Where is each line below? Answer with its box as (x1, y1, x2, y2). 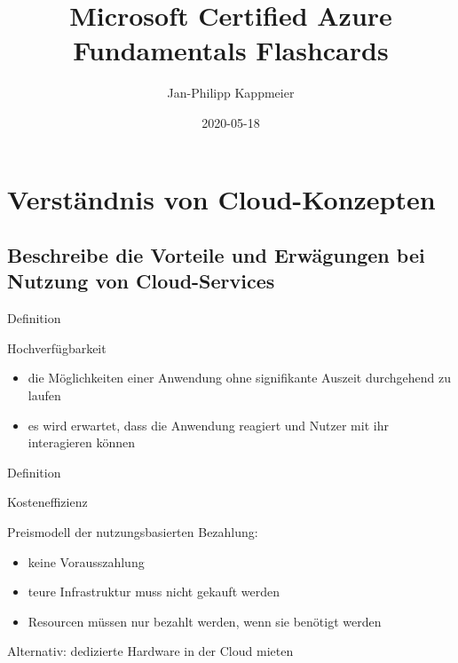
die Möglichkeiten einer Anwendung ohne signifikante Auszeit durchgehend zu (28, 368, 452, 387)
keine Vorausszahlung (28, 552, 145, 571)
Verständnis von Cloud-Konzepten (7, 180, 436, 217)
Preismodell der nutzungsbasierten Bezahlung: (7, 523, 258, 541)
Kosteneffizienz (7, 493, 88, 511)
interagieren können (28, 433, 136, 452)
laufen (28, 386, 61, 405)
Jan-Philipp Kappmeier (167, 83, 295, 102)
